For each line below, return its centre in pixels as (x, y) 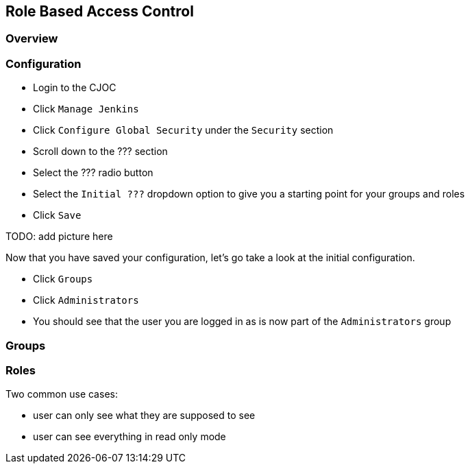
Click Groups (63, 279)
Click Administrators (86, 300)
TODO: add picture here (59, 237)
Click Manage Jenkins (86, 109)
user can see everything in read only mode (129, 437)
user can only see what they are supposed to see (144, 416)
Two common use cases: (62, 394)
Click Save (57, 215)
